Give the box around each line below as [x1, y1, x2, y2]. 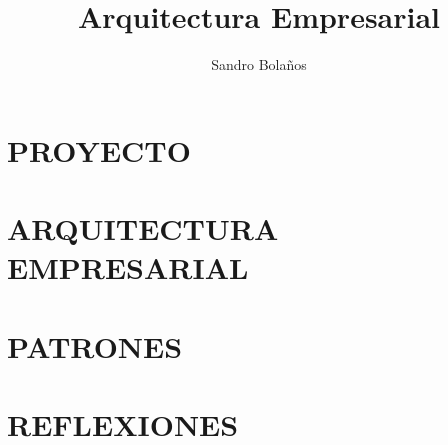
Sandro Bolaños [211, 54, 307, 75]
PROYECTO [7, 129, 191, 170]
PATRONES [7, 325, 183, 366]
